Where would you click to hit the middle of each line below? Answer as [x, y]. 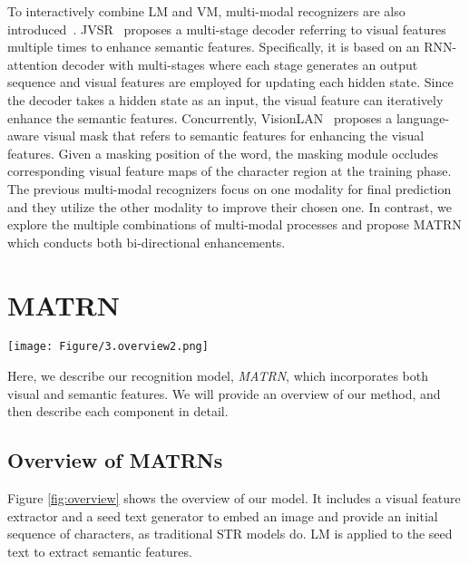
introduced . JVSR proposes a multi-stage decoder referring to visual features [227, 29]
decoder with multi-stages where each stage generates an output [240, 64]
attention [33, 64]
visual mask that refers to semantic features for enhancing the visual [234, 136]
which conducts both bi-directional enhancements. [147, 242]
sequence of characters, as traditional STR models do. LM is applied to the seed [230, 534]
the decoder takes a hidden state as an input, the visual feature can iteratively [225, 99]
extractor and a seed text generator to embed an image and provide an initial [223, 515]
